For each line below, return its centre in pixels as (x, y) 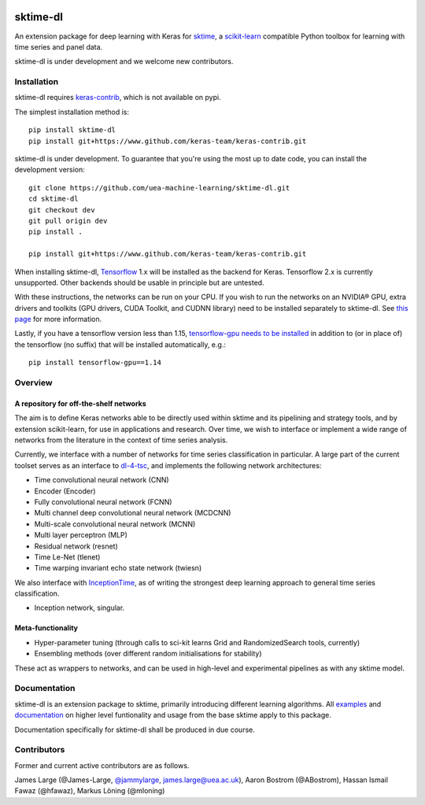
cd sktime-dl (54, 199)
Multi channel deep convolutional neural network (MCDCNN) (133, 513)
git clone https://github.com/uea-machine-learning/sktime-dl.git (159, 188)
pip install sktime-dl (72, 130)
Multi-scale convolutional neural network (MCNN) (115, 524)
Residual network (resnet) (76, 546)
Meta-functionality (46, 628)
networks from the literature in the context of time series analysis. (121, 440)
